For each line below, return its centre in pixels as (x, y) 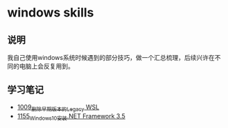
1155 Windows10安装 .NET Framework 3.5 (71, 117)
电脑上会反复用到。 (46, 66)
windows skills (51, 13)
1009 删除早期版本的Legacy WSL (58, 108)
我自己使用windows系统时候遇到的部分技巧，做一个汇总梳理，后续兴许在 (111, 57)
